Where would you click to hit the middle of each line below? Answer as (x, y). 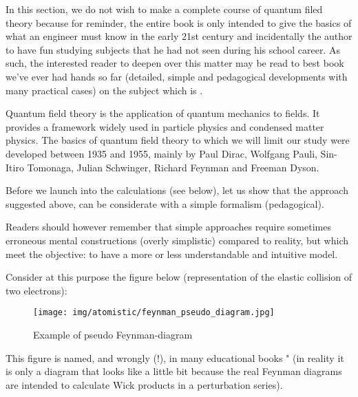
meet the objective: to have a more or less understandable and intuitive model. (172, 254)
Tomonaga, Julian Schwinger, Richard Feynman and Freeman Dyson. (173, 167)
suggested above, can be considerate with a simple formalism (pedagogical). (165, 203)
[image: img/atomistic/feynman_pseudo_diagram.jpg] (154, 313)
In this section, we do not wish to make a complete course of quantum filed (164, 9)
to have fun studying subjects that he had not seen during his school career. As (173, 49)
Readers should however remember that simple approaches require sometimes (168, 227)
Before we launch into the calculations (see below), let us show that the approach (177, 190)
